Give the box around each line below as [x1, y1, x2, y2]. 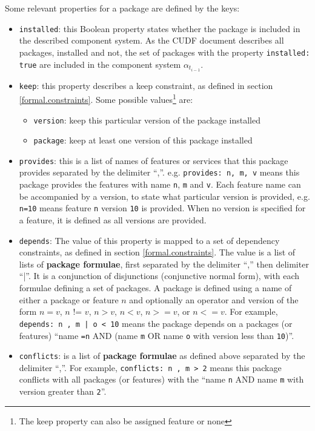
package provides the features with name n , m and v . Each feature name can [19, 178, 301, 191]
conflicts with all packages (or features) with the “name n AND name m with [19, 373, 304, 386]
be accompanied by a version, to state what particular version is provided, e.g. [19, 189, 310, 202]
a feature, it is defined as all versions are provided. [19, 214, 207, 226]
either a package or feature [19, 293, 119, 306]
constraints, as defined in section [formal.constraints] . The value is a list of [19, 246, 296, 258]
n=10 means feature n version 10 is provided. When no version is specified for [19, 202, 306, 214]
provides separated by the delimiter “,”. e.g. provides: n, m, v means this [19, 166, 300, 179]
